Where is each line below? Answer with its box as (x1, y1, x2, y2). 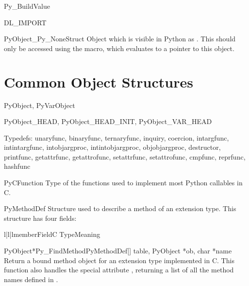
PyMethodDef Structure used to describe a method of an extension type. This (4, 203, 236, 214)
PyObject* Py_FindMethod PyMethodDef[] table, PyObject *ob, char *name (4, 246, 232, 256)
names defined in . (4, 274, 58, 284)
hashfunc (4, 161, 31, 171)
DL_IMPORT (4, 17, 47, 27)
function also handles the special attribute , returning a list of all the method (4, 265, 234, 275)
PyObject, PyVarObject (4, 100, 75, 110)
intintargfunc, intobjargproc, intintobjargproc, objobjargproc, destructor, (4, 142, 221, 152)
